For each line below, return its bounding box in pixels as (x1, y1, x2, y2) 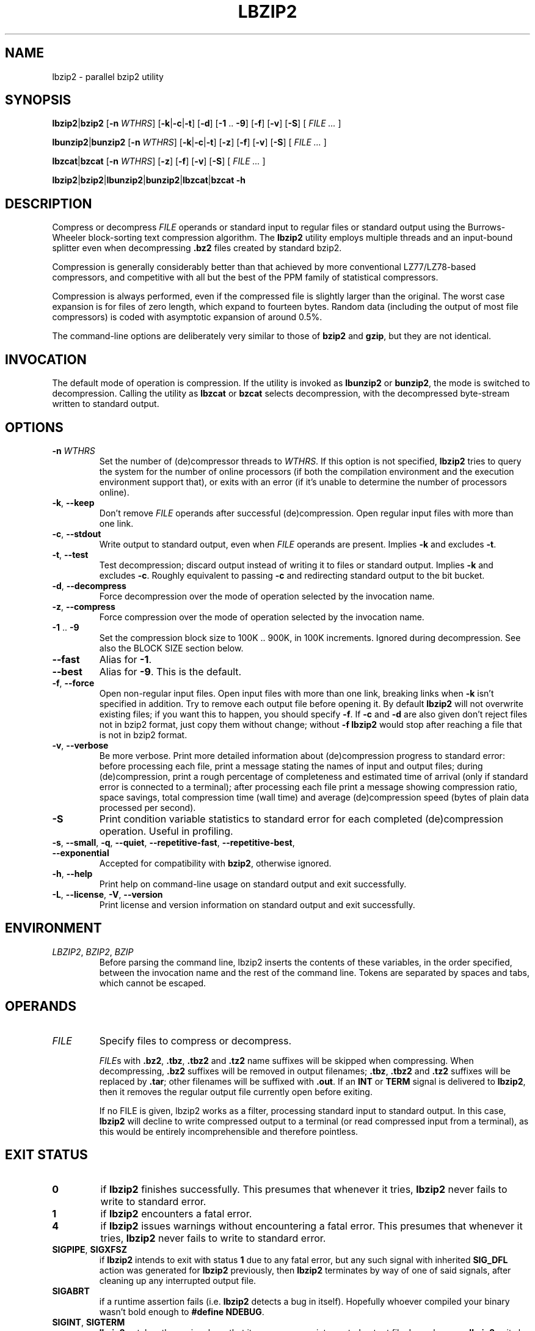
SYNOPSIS (5, 92, 71, 108)
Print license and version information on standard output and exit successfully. (99, 899, 415, 910)
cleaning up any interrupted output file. (99, 1275, 257, 1286)
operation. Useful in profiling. (99, 824, 233, 837)
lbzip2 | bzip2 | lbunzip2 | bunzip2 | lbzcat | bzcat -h (52, 175, 246, 186)
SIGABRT (52, 1285, 90, 1296)
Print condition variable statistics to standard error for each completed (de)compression (99, 812, 503, 825)
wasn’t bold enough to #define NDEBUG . (99, 1306, 264, 1317)
